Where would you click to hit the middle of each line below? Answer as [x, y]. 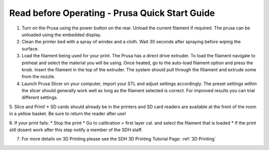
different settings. [40, 98]
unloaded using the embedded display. [62, 34]
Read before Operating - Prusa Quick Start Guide [112, 13]
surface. [30, 49]
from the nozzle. [39, 77]
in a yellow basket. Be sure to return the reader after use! [68, 114]
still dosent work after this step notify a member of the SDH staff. [76, 130]
